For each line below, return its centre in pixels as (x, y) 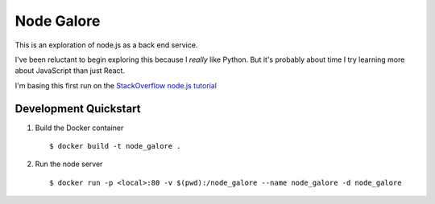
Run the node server (69, 164)
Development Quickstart (78, 108)
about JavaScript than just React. (70, 71)
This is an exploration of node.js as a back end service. (106, 45)
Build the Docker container (79, 128)
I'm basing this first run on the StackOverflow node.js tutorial (116, 85)
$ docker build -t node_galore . (115, 146)
